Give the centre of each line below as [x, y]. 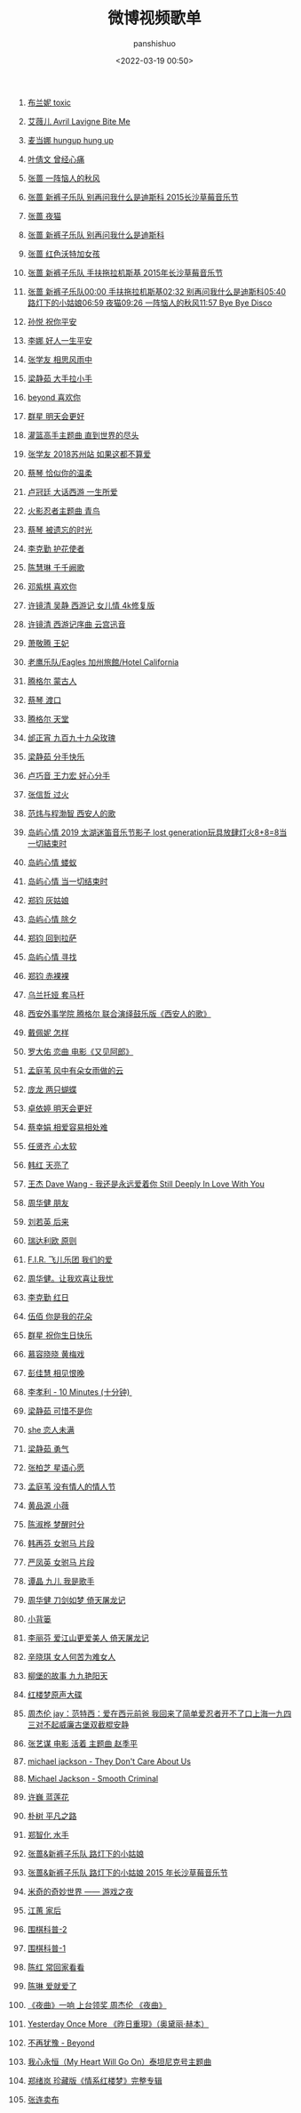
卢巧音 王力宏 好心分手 [68, 775]
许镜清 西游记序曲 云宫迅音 [76, 624]
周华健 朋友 [48, 1202]
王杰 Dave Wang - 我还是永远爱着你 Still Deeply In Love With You [146, 1184]
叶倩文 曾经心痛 [56, 159]
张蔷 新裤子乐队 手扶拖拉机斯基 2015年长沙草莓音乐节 [125, 272]
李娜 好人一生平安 [59, 340]
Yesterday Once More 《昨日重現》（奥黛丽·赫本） [118, 2024]
